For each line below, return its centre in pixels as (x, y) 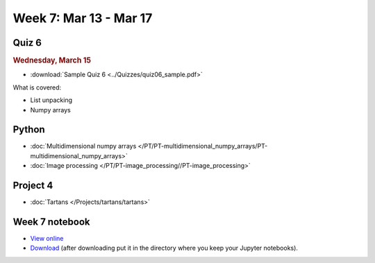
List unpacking (51, 100)
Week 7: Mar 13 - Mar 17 (83, 18)
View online (47, 238)
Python (29, 129)
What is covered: (37, 87)
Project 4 (33, 185)
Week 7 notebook (51, 222)
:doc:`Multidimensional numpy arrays (83, 146)
